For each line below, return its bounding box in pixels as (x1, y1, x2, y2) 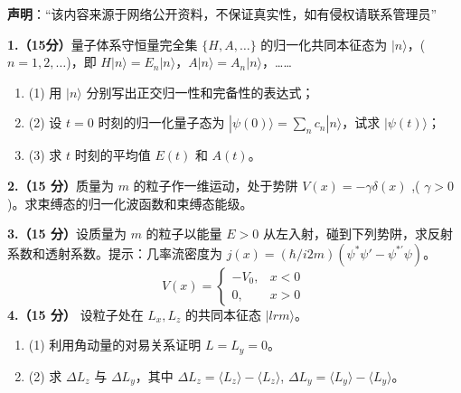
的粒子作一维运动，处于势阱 (133, 175, 298, 194)
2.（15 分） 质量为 (7, 175, 114, 194)
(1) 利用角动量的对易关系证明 (28, 335, 202, 354)
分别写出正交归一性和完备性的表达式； (86, 82, 315, 101)
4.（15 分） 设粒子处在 (7, 304, 144, 323)
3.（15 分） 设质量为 (7, 224, 127, 243)
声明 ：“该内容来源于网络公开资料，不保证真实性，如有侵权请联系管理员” (7, 5, 437, 23)
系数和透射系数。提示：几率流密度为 (7, 243, 222, 262)
